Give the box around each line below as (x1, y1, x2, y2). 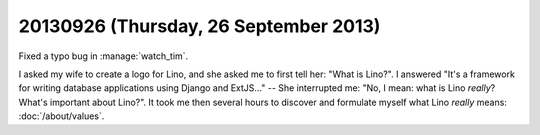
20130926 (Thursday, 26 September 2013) (18, 15, 381, 37)
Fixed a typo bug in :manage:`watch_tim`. (18, 50, 189, 62)
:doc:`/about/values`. (18, 110, 105, 122)
